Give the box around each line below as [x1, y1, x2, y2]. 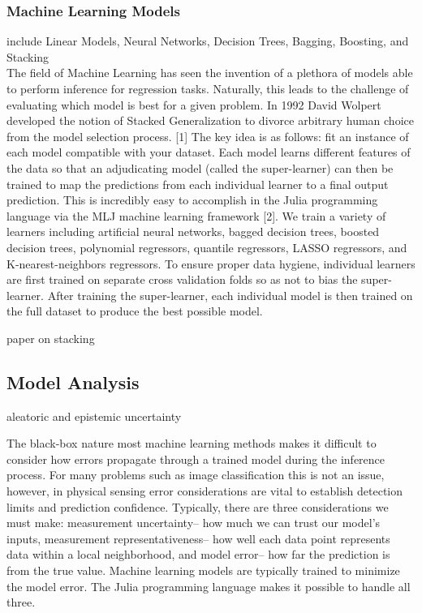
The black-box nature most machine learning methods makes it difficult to [6, 435, 377, 452]
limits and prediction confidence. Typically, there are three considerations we [6, 498, 389, 515]
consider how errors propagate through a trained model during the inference [6, 450, 385, 467]
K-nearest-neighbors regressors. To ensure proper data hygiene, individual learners [6, 255, 416, 272]
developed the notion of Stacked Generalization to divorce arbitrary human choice [6, 112, 414, 129]
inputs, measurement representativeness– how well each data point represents [6, 529, 390, 547]
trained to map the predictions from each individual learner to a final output [6, 175, 389, 192]
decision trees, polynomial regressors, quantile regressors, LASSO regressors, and [6, 238, 407, 255]
